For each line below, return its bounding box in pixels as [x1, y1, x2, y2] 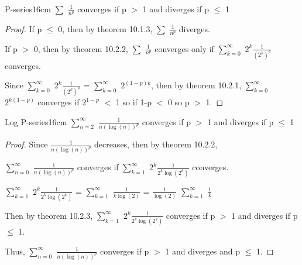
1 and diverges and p [165, 245, 241, 257]
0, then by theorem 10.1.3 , [58, 22, 153, 35]
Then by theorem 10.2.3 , [5, 209, 93, 221]
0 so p [167, 96, 190, 108]
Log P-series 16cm [5, 115, 67, 128]
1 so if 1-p [115, 96, 152, 108]
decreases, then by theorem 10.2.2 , [94, 138, 218, 150]
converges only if [155, 42, 214, 54]
